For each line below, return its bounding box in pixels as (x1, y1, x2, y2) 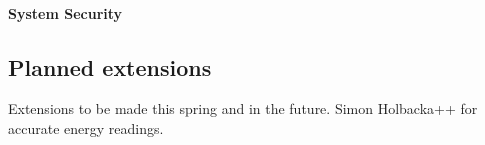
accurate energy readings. (8, 117, 164, 138)
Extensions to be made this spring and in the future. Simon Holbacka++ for (8, 98, 478, 119)
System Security (8, 2, 123, 23)
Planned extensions (8, 51, 212, 82)
